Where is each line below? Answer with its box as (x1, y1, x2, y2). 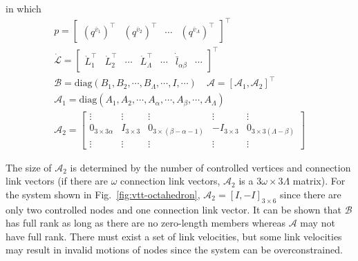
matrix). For (292, 174, 346, 188)
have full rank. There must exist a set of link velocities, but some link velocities (6, 229, 342, 243)
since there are (280, 187, 341, 201)
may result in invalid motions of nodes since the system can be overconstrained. (6, 242, 343, 257)
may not (300, 216, 335, 230)
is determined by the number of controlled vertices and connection (70, 160, 351, 174)
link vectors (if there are (6, 174, 108, 188)
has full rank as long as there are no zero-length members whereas (6, 216, 286, 230)
